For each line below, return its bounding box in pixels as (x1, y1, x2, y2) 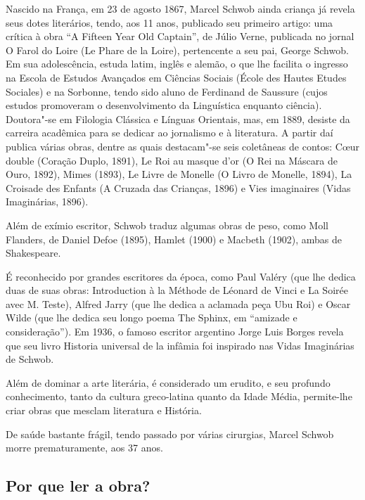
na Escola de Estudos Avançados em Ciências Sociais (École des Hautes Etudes (6, 70, 347, 84)
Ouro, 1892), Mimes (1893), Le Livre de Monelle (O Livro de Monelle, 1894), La (6, 167, 352, 181)
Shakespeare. (6, 245, 61, 260)
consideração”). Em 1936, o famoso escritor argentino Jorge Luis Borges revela (6, 324, 344, 339)
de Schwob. (6, 352, 54, 366)
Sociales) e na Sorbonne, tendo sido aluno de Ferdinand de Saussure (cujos (6, 84, 328, 98)
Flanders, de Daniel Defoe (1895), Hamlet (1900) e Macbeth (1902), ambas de (6, 231, 342, 246)
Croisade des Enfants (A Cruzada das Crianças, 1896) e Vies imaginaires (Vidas (6, 180, 351, 195)
